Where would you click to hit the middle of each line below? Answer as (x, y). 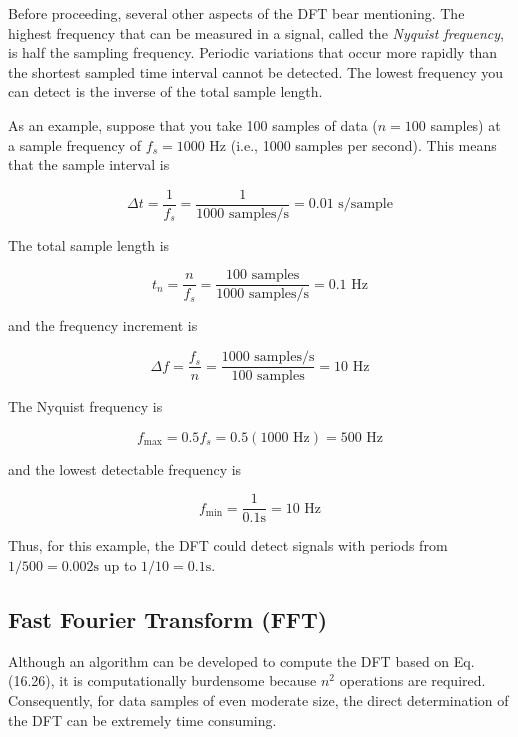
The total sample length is (89, 244)
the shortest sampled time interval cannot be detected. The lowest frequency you (256, 71)
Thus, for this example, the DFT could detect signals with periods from (228, 545)
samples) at (465, 124)
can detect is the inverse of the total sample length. (165, 91)
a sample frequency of (75, 144)
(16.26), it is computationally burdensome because (162, 680)
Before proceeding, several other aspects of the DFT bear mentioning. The (236, 13)
